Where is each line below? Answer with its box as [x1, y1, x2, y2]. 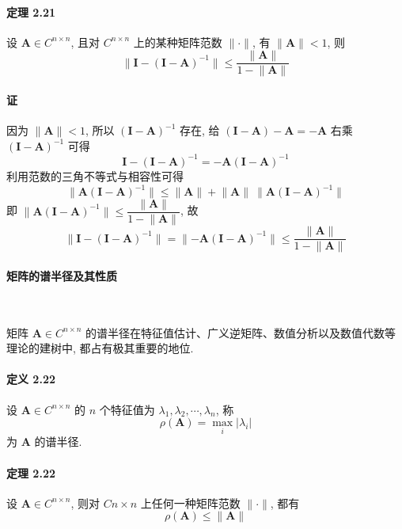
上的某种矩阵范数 [133, 33, 222, 50]
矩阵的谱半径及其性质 [6, 267, 117, 284]
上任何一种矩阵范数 [140, 494, 241, 511]
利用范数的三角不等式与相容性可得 [6, 167, 184, 184]
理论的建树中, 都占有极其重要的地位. [6, 340, 194, 356]
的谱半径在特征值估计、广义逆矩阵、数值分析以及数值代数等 [85, 324, 396, 341]
